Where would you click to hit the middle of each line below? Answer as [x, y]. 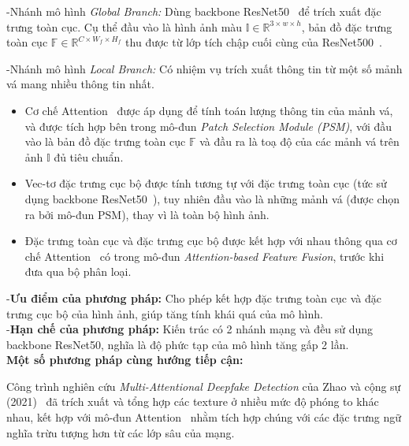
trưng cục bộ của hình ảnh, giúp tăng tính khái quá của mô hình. [165, 313]
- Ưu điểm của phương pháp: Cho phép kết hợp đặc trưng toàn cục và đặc [194, 297]
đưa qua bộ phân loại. [78, 271]
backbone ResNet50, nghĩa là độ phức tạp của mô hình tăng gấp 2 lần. [178, 344]
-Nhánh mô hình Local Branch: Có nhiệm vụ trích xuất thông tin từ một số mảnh [204, 68]
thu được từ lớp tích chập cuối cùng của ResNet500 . [254, 42]
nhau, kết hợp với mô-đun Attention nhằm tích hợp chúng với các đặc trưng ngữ [204, 417]
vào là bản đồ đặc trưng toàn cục [105, 141]
